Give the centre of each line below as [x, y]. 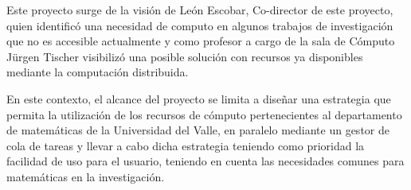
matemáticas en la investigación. [86, 176]
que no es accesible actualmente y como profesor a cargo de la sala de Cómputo [201, 41]
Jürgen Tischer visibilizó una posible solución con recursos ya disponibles [185, 56]
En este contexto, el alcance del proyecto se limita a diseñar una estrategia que [199, 98]
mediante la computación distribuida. [98, 72]
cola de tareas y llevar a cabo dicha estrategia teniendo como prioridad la [186, 145]
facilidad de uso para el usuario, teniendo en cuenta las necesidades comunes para [205, 161]
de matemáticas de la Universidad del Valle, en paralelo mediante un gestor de [198, 130]
